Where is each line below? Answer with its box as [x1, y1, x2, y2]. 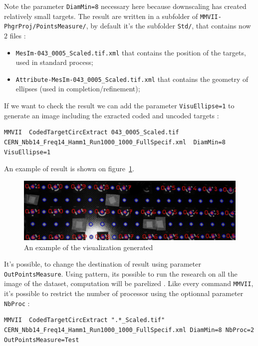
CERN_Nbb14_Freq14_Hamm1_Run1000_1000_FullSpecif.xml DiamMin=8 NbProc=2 [4, 326, 255, 334]
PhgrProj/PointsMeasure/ [4, 23, 86, 30]
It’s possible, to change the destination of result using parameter [4, 259, 201, 269]
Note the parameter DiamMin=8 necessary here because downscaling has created [4, 1, 247, 11]
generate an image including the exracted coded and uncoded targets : [4, 110, 219, 120]
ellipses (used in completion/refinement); [15, 83, 140, 94]
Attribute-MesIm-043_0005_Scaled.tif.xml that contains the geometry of [15, 73, 249, 84]
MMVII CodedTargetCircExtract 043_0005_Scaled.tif [4, 129, 179, 136]
